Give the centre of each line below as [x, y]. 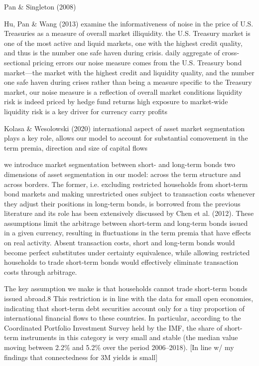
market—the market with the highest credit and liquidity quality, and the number [129, 72]
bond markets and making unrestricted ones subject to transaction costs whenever [129, 194]
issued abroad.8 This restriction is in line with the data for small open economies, [129, 298]
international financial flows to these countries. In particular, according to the [123, 318]
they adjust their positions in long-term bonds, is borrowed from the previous [122, 203]
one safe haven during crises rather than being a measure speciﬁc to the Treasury [128, 82]
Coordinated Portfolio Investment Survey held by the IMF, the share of [113, 327]
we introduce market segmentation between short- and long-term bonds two [120, 164]
